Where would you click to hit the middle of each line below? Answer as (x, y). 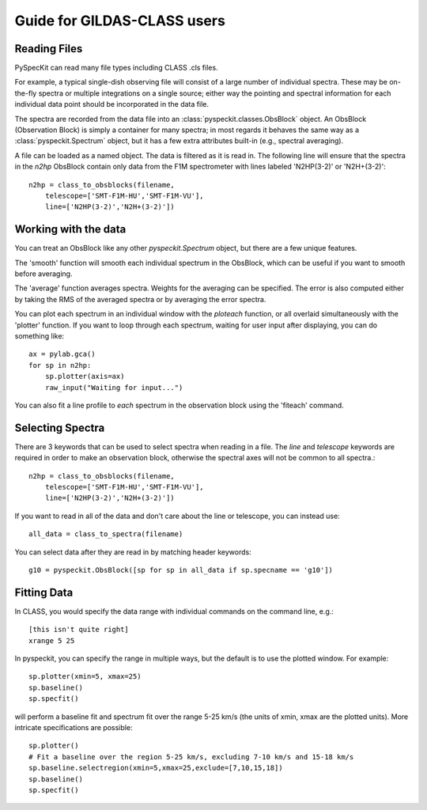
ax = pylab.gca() (62, 354)
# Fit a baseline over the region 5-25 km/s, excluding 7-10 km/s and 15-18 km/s (191, 757)
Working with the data (70, 229)
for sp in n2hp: (60, 365)
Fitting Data (44, 592)
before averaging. (43, 274)
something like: (40, 336)
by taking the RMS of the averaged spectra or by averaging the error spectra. (140, 299)
